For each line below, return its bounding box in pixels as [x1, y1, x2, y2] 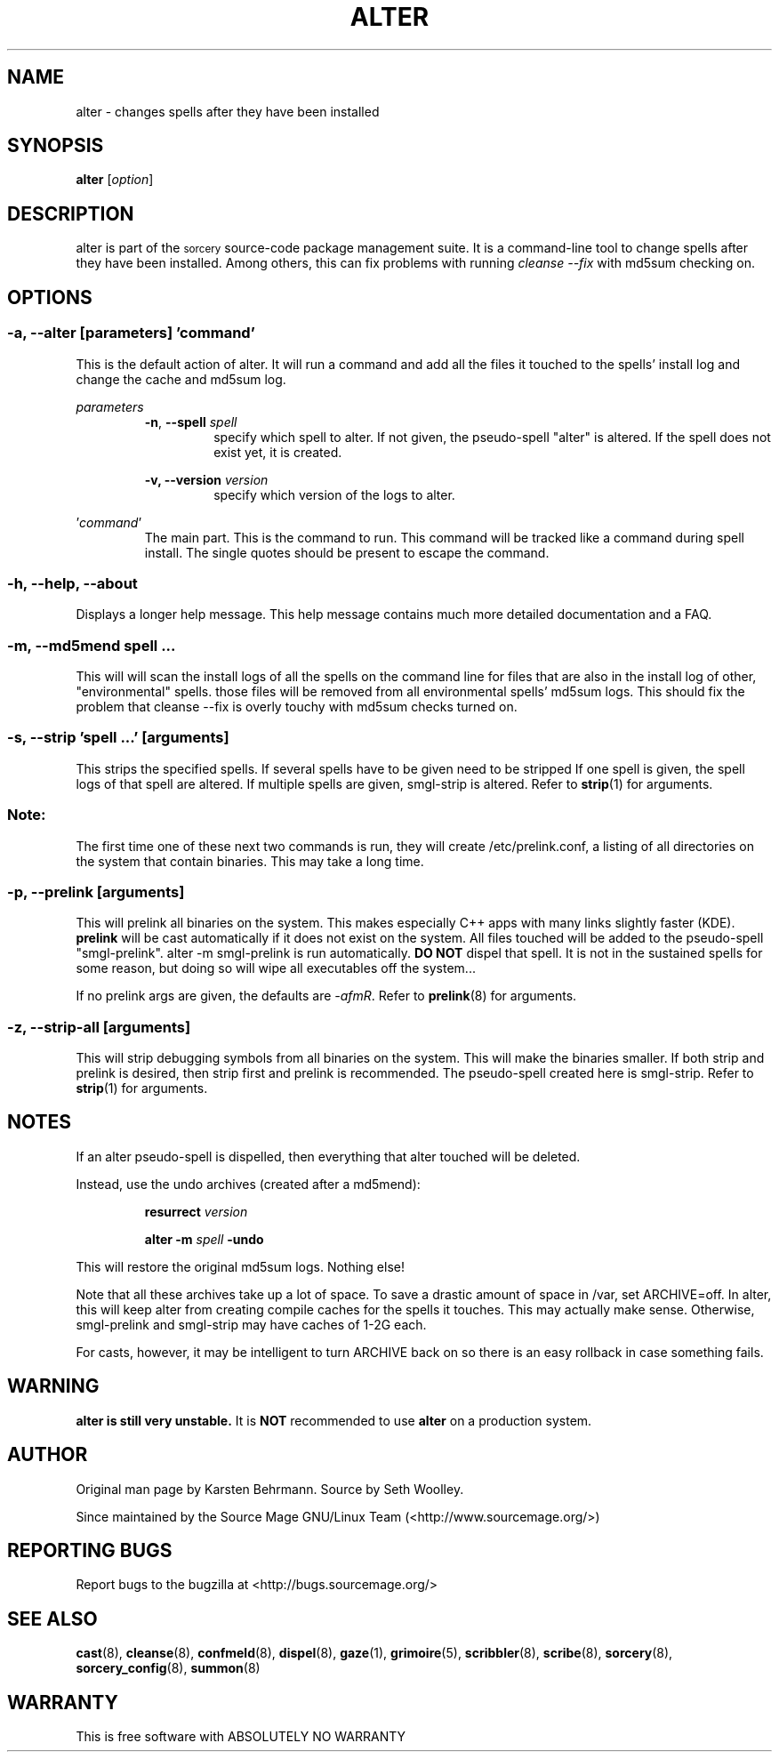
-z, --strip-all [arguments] [7, 1017, 191, 1036]
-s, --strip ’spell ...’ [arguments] [7, 728, 229, 747]
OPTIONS [7, 285, 92, 309]
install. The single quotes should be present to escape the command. [144, 544, 550, 560]
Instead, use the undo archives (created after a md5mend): [76, 1176, 421, 1192]
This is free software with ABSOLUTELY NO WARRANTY [76, 1729, 406, 1745]
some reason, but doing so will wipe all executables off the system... [76, 960, 476, 976]
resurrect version [144, 1203, 248, 1219]
